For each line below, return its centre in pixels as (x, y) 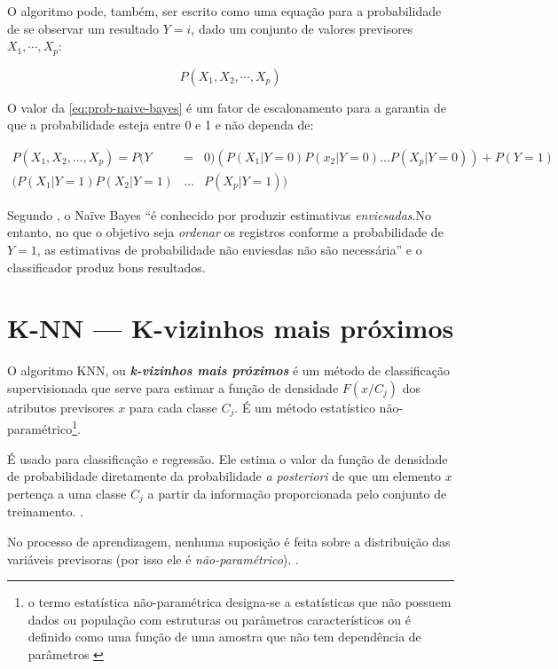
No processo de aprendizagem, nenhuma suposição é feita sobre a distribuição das (229, 541)
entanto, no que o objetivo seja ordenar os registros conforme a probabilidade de (225, 232)
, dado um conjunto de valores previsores (302, 28)
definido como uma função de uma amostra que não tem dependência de (224, 637)
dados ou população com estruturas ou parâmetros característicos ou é (219, 619)
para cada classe (173, 407)
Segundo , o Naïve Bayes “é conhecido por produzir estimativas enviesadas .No (219, 214)
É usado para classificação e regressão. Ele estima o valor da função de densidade (228, 458)
